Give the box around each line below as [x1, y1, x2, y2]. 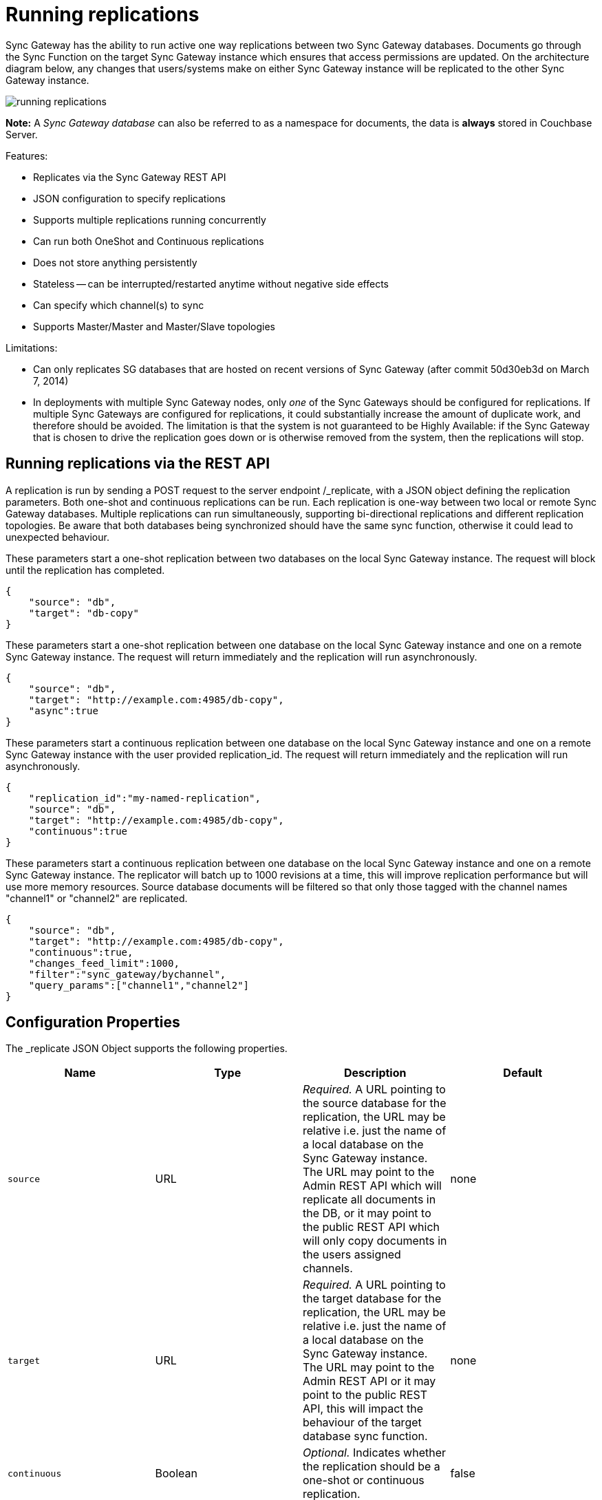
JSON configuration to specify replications [33, 192, 226, 204]
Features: [6, 149, 48, 162]
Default [503, 1066, 543, 1080]
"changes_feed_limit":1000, [28, 957, 180, 969]
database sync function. [303, 1429, 428, 1444]
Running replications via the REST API [6, 455, 270, 473]
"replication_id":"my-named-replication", [28, 792, 261, 804]
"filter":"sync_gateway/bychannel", [28, 968, 226, 980]
